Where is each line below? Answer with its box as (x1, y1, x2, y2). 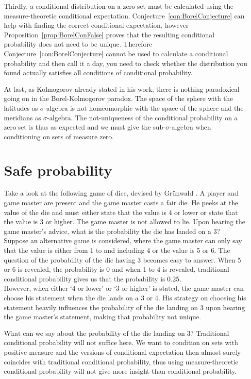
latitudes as (4, 102, 38, 113)
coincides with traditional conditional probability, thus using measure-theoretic (4, 356, 238, 366)
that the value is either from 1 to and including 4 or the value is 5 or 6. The (4, 245, 230, 255)
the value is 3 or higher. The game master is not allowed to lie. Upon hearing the (4, 216, 245, 227)
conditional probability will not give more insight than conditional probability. (4, 366, 237, 376)
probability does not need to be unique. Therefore (4, 39, 152, 49)
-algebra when (169, 122, 211, 132)
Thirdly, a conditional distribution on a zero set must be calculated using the (4, 1, 234, 11)
